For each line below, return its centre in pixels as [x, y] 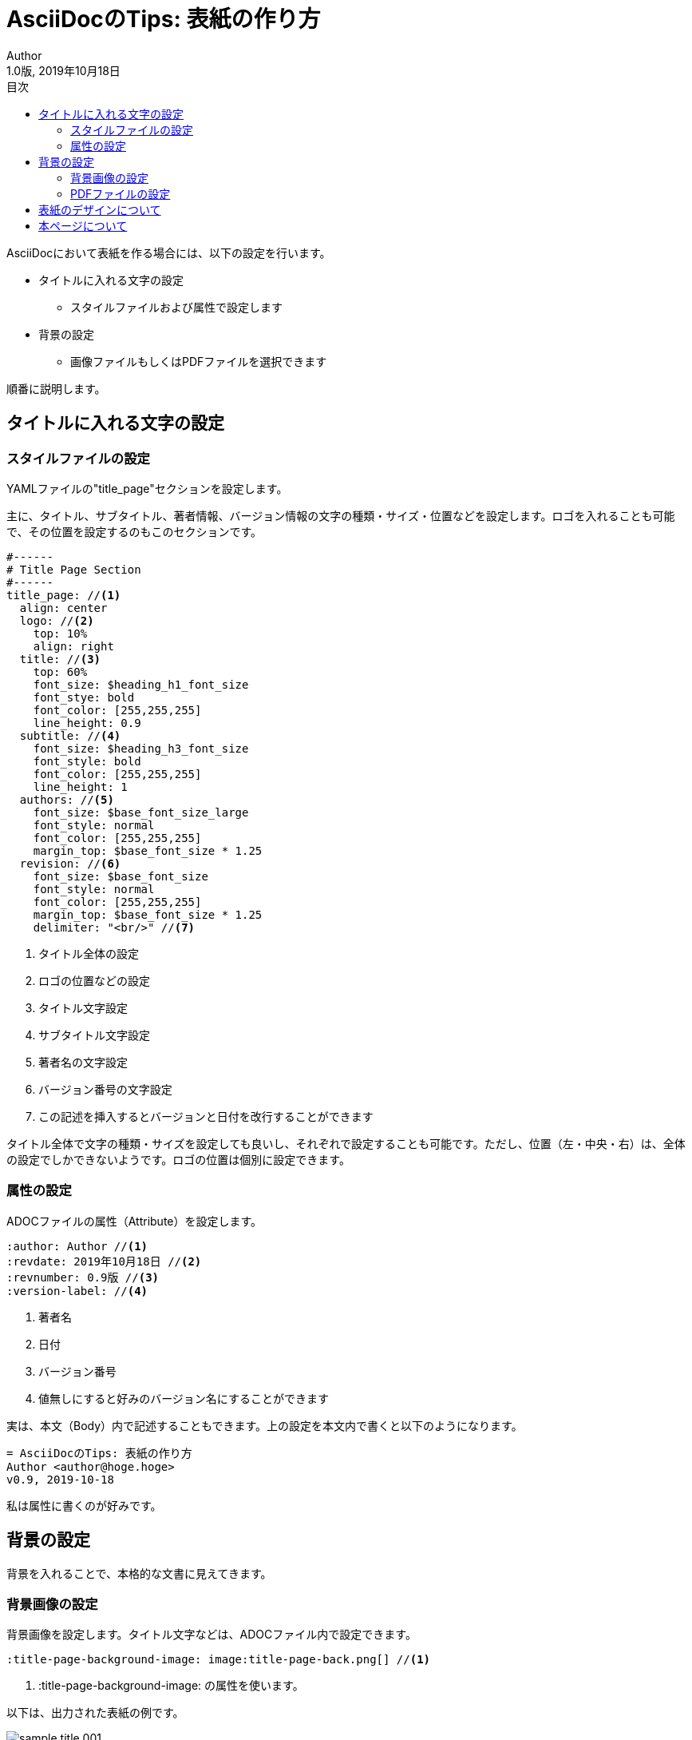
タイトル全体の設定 [89, 953]
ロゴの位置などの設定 [94, 980]
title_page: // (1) [64, 595]
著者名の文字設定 [83, 1062]
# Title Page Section [74, 569]
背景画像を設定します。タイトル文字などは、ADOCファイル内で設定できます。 [212, 1635]
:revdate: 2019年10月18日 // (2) [104, 1261]
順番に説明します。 [56, 388]
